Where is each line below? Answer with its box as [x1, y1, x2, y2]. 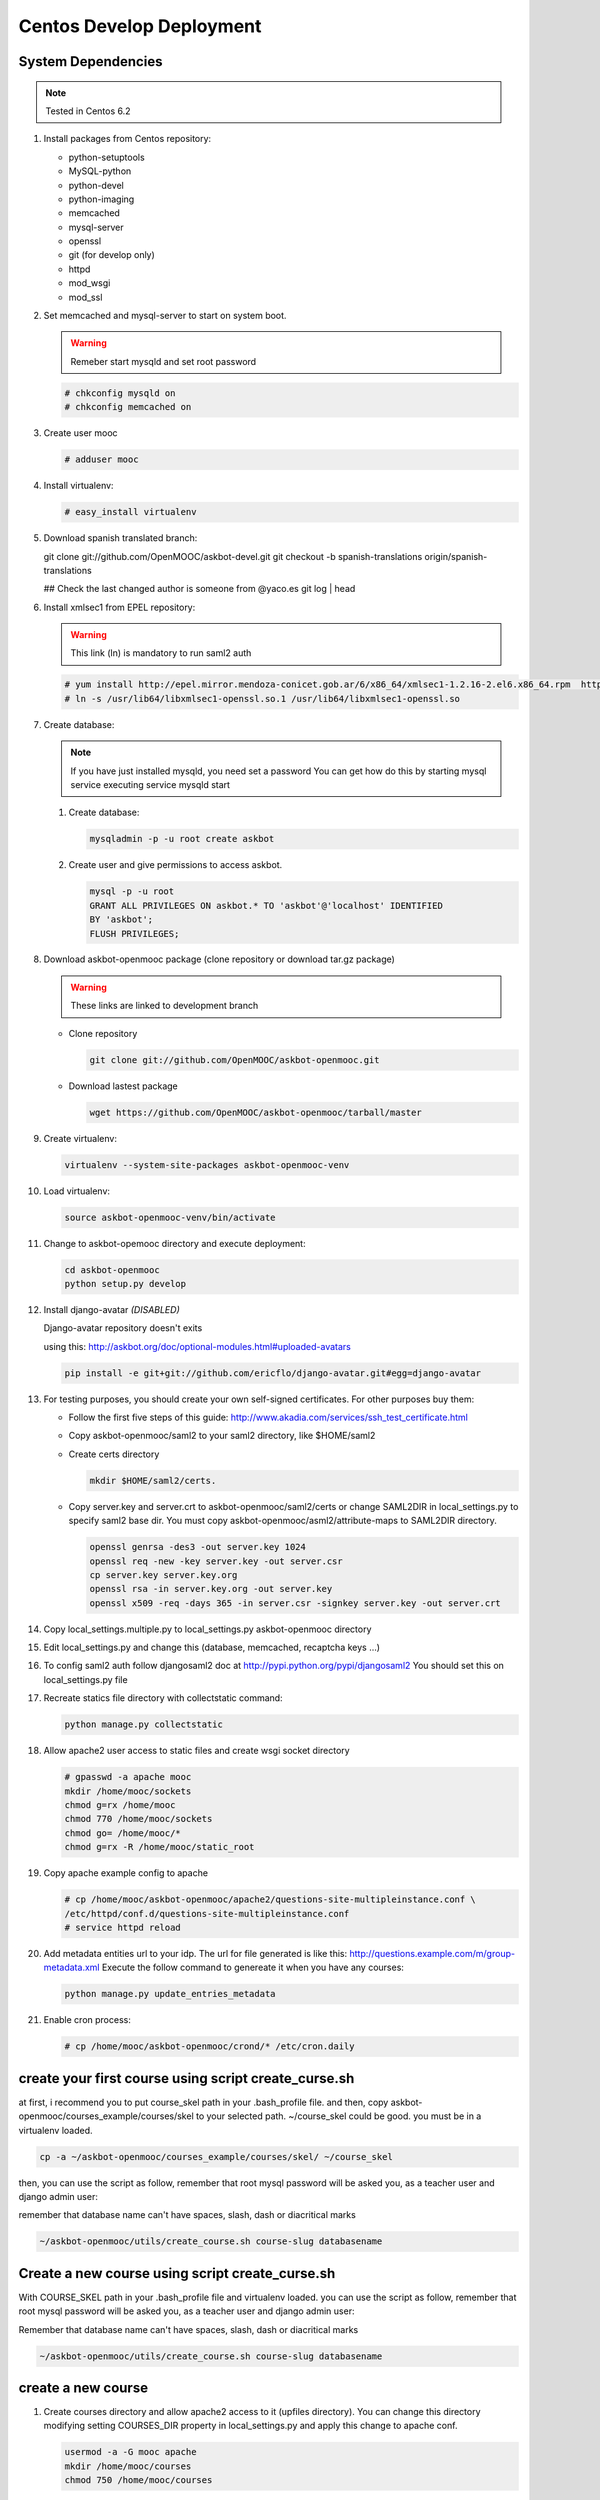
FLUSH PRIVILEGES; [89, 928, 180, 939]
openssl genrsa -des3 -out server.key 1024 [89, 1541, 307, 1553]
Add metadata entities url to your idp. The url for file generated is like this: [43, 1947, 348, 1959]
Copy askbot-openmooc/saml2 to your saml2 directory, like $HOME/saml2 [68, 1430, 376, 1442]
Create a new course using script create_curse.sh [18, 2265, 336, 2282]
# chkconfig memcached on [64, 401, 192, 413]
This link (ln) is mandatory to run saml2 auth [70, 647, 252, 659]
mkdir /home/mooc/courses [64, 2460, 192, 2472]
